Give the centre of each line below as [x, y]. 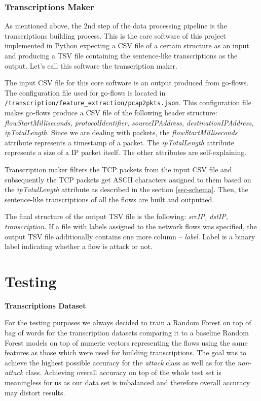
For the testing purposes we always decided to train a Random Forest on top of [128, 322]
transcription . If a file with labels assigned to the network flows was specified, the [131, 226]
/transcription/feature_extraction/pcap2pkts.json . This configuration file [128, 102]
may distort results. [35, 392]
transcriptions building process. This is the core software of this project [115, 35]
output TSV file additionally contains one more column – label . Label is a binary [130, 236]
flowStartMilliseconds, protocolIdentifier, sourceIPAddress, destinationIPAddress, [129, 122]
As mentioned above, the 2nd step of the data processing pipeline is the [116, 26]
